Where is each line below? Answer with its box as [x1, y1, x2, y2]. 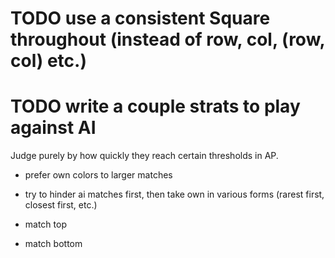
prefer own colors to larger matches [24, 169, 173, 181]
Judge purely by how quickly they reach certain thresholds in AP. [10, 150, 279, 162]
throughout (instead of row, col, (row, [10, 28, 325, 51]
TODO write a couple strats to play [10, 95, 301, 118]
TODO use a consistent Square [10, 7, 271, 30]
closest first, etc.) [24, 199, 98, 211]
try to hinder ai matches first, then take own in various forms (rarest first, [24, 188, 325, 201]
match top [24, 218, 67, 231]
